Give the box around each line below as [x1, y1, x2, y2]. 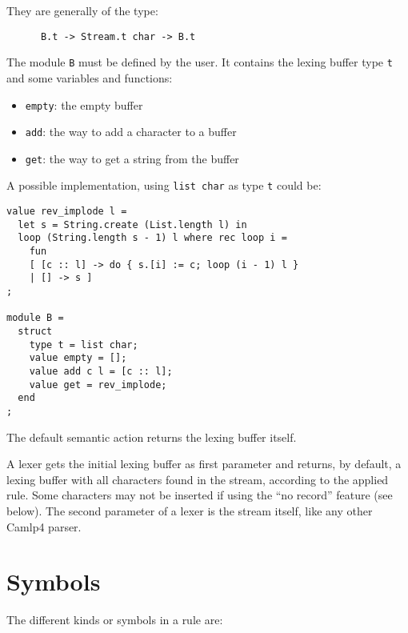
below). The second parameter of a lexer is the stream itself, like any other [6, 503, 373, 519]
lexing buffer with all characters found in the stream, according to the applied [6, 471, 389, 487]
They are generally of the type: [6, 2, 158, 18]
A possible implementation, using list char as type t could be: [6, 177, 322, 194]
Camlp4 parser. [6, 518, 82, 535]
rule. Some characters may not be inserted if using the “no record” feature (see [6, 487, 393, 503]
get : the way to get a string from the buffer [25, 150, 239, 166]
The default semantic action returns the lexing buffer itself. [6, 428, 297, 445]
